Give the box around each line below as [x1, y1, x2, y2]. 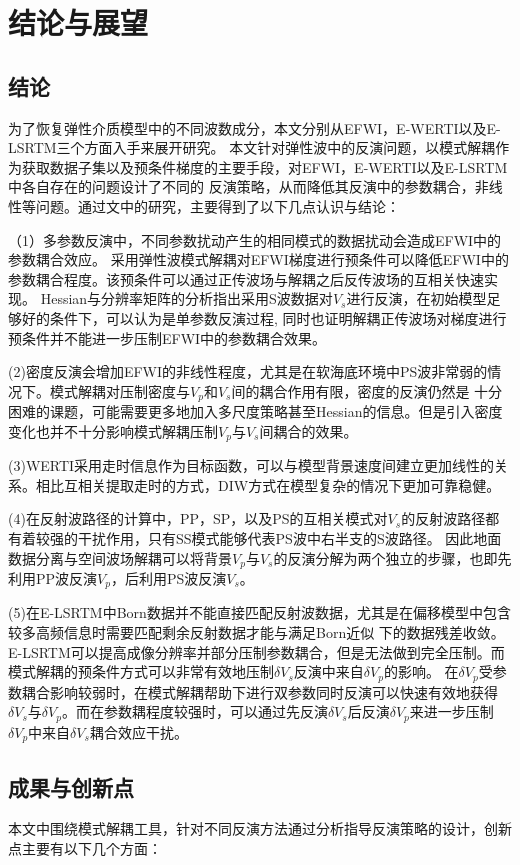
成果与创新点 [8, 771, 134, 802]
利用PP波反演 [8, 568, 98, 589]
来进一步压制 [409, 701, 494, 722]
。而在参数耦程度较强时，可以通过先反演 [61, 701, 328, 722]
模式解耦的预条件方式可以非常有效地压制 [8, 661, 274, 682]
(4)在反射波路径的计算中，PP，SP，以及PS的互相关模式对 [8, 508, 388, 529]
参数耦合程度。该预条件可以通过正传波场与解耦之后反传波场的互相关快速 [8, 268, 484, 289]
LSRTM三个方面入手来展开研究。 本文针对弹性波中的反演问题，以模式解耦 [8, 137, 496, 158]
